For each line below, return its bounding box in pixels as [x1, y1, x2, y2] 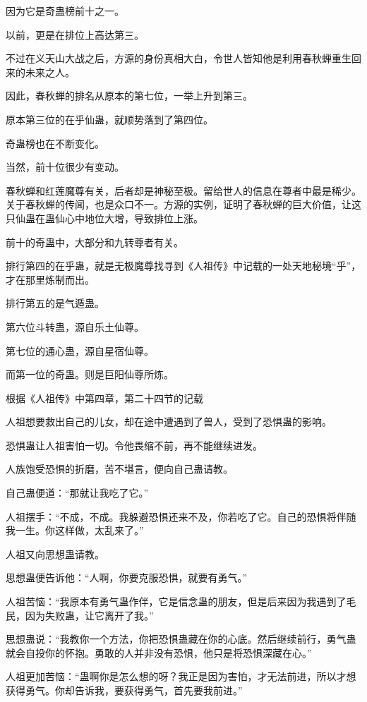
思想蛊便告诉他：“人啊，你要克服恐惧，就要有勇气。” [6, 570, 248, 585]
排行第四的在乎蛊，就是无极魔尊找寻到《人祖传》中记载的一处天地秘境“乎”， [6, 258, 361, 273]
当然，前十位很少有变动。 [6, 159, 124, 174]
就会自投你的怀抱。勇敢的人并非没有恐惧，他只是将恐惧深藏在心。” [6, 645, 312, 660]
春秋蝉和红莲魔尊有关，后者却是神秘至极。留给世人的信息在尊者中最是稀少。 [6, 183, 361, 198]
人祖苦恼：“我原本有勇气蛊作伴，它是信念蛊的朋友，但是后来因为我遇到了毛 [6, 594, 356, 609]
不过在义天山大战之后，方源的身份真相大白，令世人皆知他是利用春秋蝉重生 [6, 51, 351, 66]
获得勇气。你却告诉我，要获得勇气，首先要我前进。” [6, 683, 243, 697]
